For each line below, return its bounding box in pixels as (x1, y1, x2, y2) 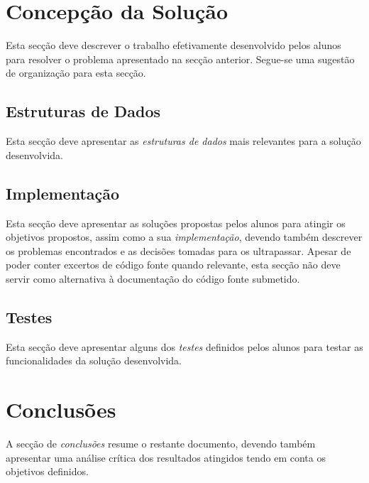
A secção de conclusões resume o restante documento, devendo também (6, 435, 316, 450)
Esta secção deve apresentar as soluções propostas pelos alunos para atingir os (6, 215, 346, 230)
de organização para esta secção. (6, 65, 146, 80)
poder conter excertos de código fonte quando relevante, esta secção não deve (6, 257, 341, 272)
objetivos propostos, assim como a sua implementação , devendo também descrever (6, 229, 363, 244)
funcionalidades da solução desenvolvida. (6, 353, 182, 368)
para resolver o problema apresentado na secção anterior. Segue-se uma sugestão (6, 51, 355, 66)
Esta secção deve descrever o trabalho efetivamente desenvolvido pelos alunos (6, 38, 341, 53)
